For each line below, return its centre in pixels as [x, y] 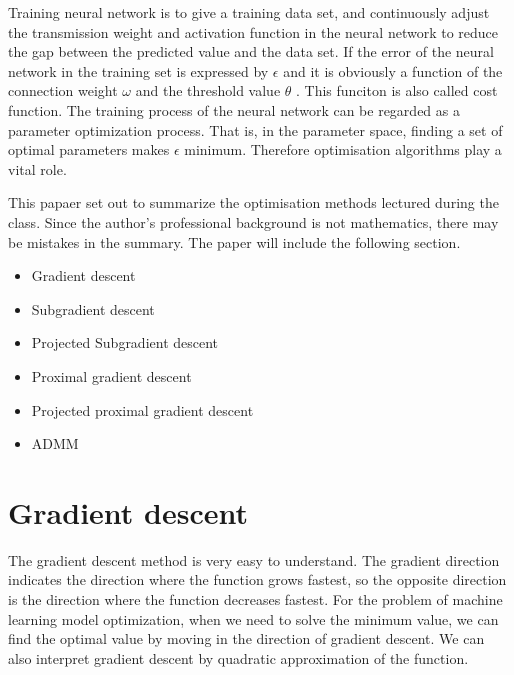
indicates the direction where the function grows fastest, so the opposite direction [257, 579]
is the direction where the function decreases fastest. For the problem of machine [255, 599]
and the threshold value [208, 90]
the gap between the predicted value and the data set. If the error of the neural [251, 51]
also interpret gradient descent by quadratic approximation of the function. [238, 657]
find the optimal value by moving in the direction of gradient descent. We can [246, 638]
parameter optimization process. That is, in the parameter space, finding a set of [255, 129]
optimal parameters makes [89, 149]
